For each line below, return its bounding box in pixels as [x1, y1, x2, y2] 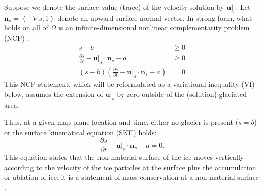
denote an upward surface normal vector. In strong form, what [57, 12, 252, 23]
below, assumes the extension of [4, 88, 103, 99]
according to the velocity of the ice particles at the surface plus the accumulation [4, 161, 256, 172]
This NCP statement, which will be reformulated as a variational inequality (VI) [4, 78, 255, 89]
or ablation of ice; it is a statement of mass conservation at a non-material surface [4, 172, 259, 182]
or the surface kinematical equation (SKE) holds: [4, 126, 157, 137]
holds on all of [4, 22, 48, 33]
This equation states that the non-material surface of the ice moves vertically [4, 152, 244, 163]
